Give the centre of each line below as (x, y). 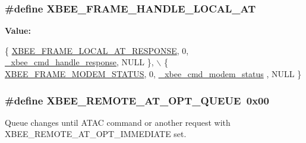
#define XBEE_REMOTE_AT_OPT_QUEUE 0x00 (137, 100)
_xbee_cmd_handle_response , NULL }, (79, 62)
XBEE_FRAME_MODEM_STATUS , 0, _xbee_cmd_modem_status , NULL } (153, 74)
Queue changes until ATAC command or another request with (118, 122)
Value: (18, 31)
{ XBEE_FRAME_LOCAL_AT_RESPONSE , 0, (97, 50)
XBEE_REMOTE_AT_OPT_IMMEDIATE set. (96, 134)
